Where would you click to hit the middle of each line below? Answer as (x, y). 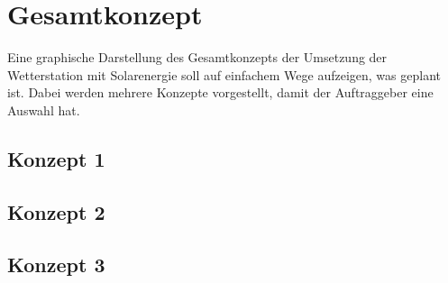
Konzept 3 (56, 265)
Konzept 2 (56, 211)
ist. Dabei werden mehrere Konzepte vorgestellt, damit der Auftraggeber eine (220, 92)
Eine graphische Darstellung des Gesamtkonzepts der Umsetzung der (197, 57)
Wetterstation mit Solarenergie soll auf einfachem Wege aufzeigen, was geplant (224, 74)
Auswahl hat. (44, 110)
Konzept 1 (56, 158)
